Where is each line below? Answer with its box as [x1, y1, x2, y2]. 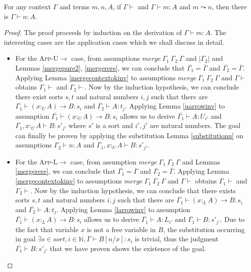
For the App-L [15, 156, 58, 166]
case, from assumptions [71, 53, 140, 63]
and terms [59, 1, 90, 11]
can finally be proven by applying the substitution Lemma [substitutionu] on [15, 130, 244, 140]
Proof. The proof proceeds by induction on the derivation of [4, 27, 182, 37]
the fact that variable [15, 224, 79, 234]
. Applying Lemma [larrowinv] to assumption [56, 204, 190, 214]
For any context [4, 1, 51, 11]
